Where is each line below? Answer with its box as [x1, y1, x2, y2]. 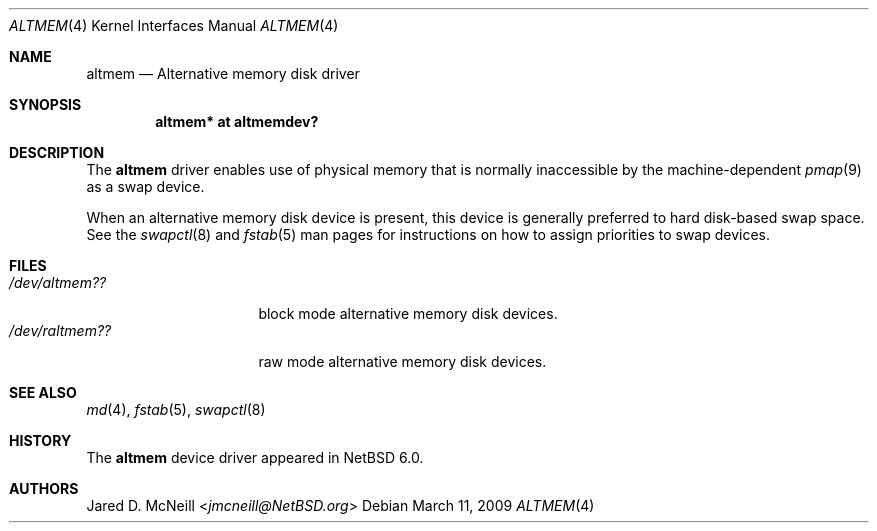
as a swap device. [86, 178, 205, 195]
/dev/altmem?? [9, 274, 107, 291]
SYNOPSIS [9, 96, 82, 113]
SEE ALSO [9, 384, 77, 401]
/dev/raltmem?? [9, 322, 112, 339]
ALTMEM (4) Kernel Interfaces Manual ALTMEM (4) [9, 17, 339, 34]
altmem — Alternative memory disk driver [86, 65, 360, 82]
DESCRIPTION [9, 144, 105, 161]
